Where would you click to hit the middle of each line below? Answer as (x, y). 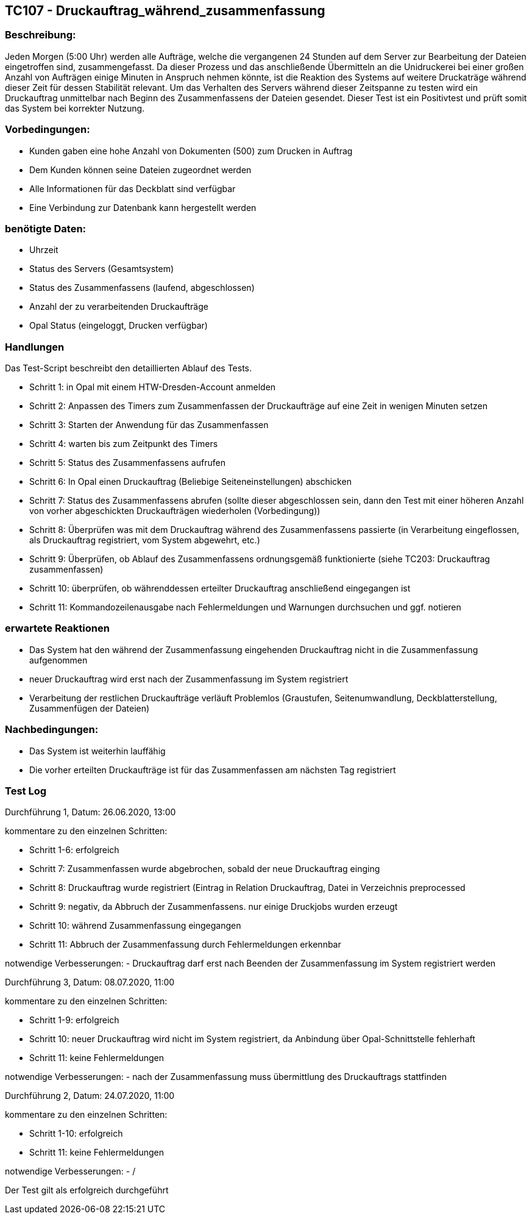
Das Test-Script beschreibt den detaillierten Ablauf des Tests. (129, 368)
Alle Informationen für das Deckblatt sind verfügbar (133, 188)
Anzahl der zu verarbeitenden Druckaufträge (119, 307)
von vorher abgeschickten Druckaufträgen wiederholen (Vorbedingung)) (175, 511)
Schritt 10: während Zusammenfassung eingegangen (135, 926)
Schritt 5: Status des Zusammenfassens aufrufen (127, 463)
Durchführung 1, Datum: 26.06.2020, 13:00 (90, 812)
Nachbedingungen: (52, 730)
